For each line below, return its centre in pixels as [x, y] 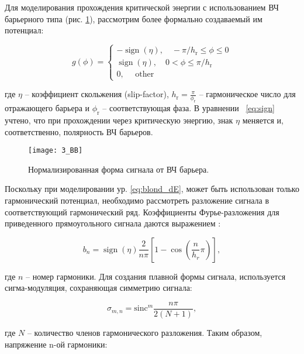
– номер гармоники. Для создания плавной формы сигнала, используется [156, 276]
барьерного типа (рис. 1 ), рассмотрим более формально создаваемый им [134, 18]
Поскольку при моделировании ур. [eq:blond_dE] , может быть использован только [152, 189]
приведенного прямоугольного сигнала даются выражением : [113, 223]
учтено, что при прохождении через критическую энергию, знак [119, 120]
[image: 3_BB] [56, 151]
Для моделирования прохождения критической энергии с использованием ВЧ [142, 7]
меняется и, [263, 120]
